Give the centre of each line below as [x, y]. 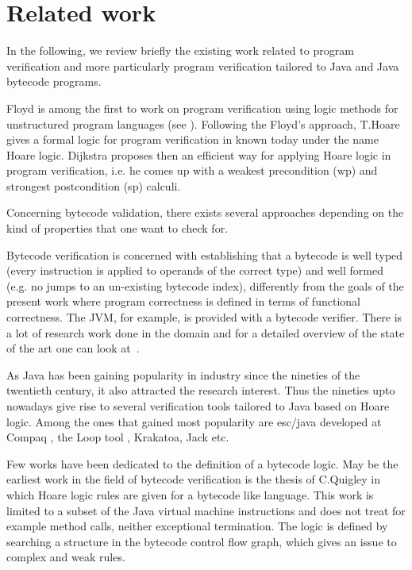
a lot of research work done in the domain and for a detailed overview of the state [206, 332]
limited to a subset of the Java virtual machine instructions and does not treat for [206, 510]
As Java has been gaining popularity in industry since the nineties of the [183, 374]
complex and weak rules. [66, 557]
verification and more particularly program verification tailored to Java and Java [203, 65]
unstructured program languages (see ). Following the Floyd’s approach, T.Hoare [203, 123]
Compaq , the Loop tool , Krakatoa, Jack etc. [118, 437]
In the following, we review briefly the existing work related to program [180, 50]
